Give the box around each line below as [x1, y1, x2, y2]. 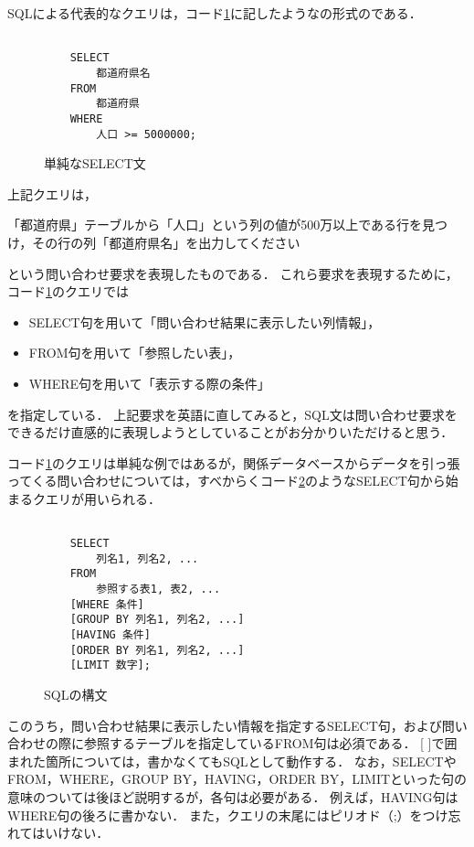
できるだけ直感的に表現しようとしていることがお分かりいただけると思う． [7, 423, 454, 442]
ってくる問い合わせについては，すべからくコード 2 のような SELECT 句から [7, 471, 446, 490]
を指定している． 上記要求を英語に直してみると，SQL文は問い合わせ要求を [7, 404, 458, 423]
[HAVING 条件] [69, 628, 151, 642]
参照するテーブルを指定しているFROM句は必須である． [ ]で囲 [83, 734, 458, 753]
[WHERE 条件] [69, 597, 144, 611]
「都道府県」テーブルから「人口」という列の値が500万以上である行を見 [7, 215, 436, 234]
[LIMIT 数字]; [69, 659, 151, 672]
